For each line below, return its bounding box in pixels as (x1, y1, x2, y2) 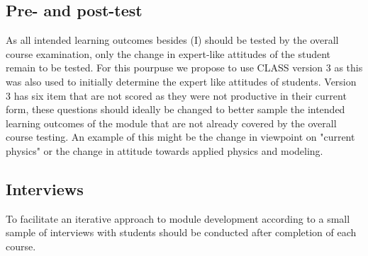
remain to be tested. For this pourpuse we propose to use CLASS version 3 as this (6, 60, 363, 75)
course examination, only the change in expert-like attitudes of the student (6, 46, 331, 61)
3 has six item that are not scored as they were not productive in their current (6, 88, 347, 103)
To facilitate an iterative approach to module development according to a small (6, 211, 350, 226)
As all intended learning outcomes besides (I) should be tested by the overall (6, 33, 339, 47)
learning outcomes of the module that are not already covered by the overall (6, 115, 337, 130)
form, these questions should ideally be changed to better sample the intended (6, 102, 345, 117)
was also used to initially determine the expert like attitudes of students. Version (6, 74, 357, 88)
